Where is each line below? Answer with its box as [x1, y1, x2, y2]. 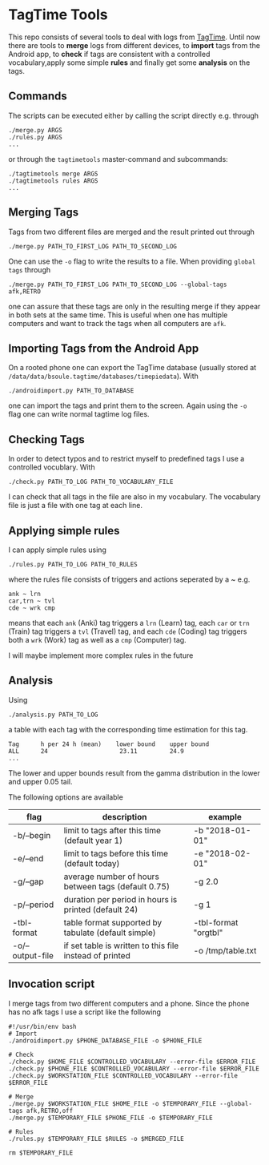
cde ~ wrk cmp [8, 604, 56, 612]
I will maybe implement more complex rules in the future [8, 651, 194, 660]
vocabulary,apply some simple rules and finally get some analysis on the [8, 58, 251, 67]
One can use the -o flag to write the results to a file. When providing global [8, 256, 256, 266]
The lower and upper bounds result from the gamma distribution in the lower [8, 768, 260, 778]
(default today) [63, 857, 120, 869]
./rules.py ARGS [8, 133, 62, 141]
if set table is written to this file [63, 940, 179, 951]
